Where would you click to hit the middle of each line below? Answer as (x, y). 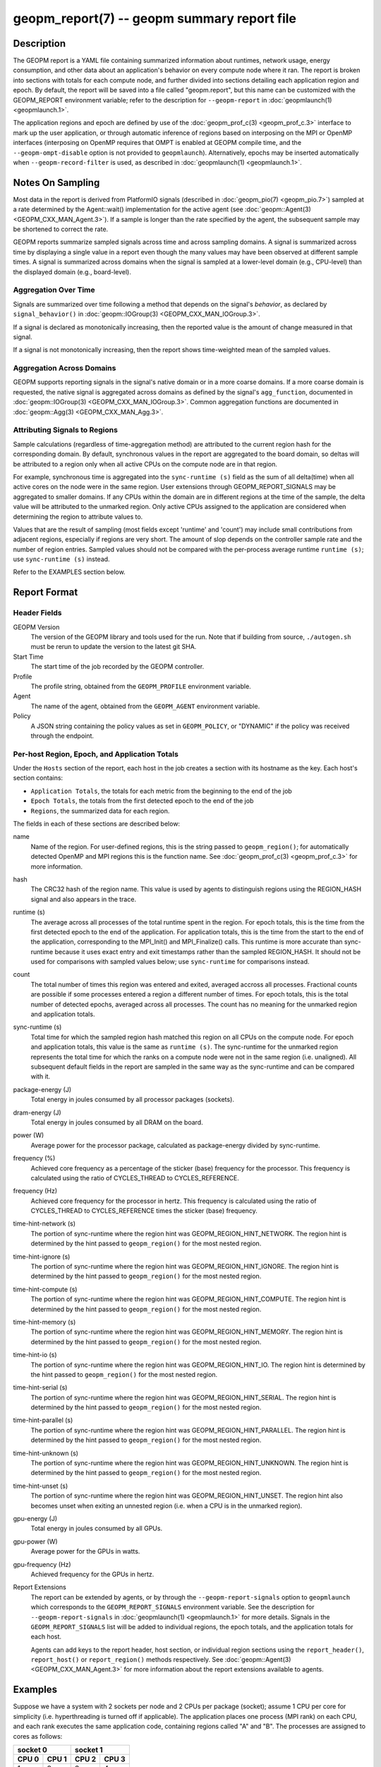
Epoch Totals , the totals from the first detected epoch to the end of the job (142, 801)
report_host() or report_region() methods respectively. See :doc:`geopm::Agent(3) (161, 1660)
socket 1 (89, 1749)
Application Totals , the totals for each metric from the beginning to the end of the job (161, 791)
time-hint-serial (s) (40, 1387)
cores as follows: (38, 1736)
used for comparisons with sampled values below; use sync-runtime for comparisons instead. (170, 962)
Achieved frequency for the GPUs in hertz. (92, 1574)
